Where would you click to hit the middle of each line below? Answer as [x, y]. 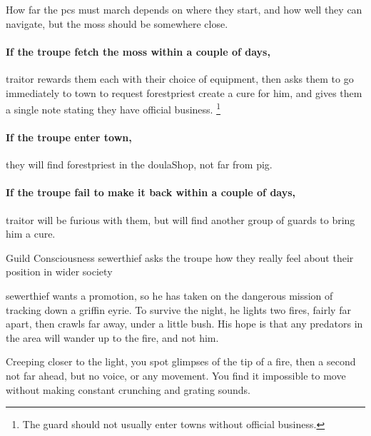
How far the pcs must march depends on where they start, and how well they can [184, 9]
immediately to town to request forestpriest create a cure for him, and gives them [184, 92]
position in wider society [59, 272]
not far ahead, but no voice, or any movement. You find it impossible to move [176, 375]
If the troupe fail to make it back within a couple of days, [151, 192]
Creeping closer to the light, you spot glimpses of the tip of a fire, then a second [181, 361]
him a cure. [31, 234]
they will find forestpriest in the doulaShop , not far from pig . [139, 164]
